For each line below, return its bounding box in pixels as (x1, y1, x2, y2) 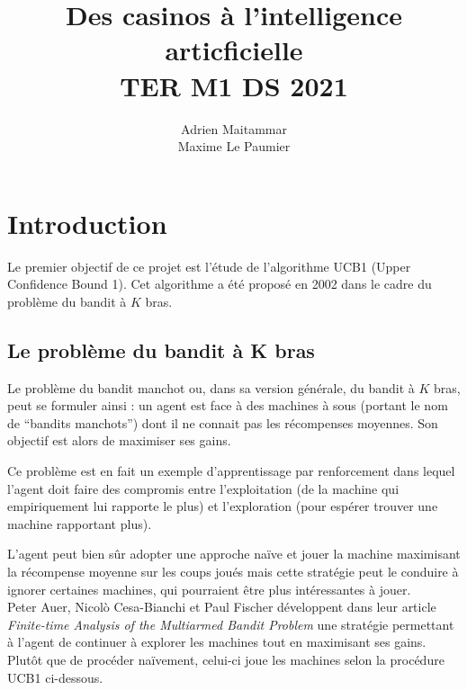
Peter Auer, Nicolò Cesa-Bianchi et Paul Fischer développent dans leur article (7, 597, 436, 616)
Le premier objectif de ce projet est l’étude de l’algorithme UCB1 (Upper (7, 256, 411, 275)
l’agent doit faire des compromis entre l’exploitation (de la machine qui (7, 479, 400, 497)
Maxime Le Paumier (177, 137, 291, 156)
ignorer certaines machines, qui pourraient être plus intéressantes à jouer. (7, 579, 411, 598)
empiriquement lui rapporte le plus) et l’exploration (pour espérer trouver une (7, 497, 438, 515)
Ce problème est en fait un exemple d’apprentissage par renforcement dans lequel (7, 461, 455, 479)
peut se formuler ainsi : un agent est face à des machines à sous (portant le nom (7, 396, 448, 415)
